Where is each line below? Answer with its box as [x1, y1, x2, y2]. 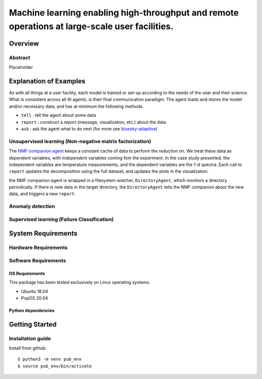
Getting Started [9, 320, 57, 329]
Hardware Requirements [9, 244, 68, 251]
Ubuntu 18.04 [21, 288, 48, 294]
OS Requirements [9, 270, 46, 276]
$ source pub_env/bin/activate [17, 363, 92, 369]
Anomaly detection [9, 203, 55, 210]
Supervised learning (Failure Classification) [9, 216, 114, 223]
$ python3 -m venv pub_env [17, 357, 82, 362]
